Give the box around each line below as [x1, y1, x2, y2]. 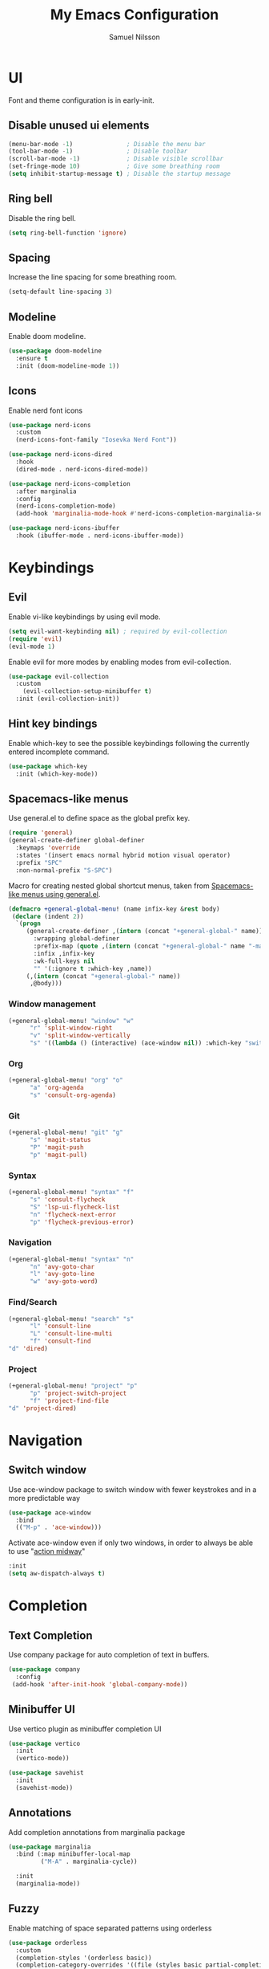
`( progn [15, 919, 42, 928]
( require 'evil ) [8, 634, 62, 643]
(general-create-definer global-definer [8, 837, 146, 845]
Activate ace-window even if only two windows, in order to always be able [8, 1538, 254, 1547]
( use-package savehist [8, 1769, 84, 1777]
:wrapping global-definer [33, 935, 120, 943]
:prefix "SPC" [15, 858, 62, 866]
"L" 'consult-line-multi [29, 1330, 113, 1338]
